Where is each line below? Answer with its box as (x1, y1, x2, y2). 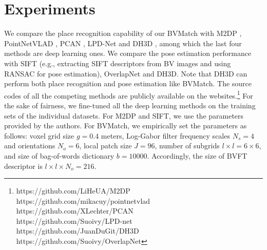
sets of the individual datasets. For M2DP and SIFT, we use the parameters (4, 110, 244, 121)
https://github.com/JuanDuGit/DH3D (16, 225, 139, 236)
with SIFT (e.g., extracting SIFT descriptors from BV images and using (4, 57, 231, 68)
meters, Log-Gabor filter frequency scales (101, 130, 230, 141)
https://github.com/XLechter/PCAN (16, 205, 133, 216)
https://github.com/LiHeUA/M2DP (16, 185, 130, 196)
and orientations (4, 140, 55, 151)
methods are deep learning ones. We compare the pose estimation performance (4, 48, 252, 59)
